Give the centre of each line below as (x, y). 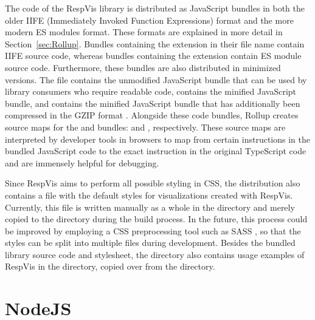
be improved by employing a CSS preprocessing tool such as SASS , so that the (153, 230)
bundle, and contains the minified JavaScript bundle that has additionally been (153, 103)
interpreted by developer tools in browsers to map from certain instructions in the (157, 139)
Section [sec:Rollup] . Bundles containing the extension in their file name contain (155, 43)
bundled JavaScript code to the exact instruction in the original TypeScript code (156, 151)
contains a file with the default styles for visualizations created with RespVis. (149, 195)
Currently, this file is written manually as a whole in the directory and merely (150, 207)
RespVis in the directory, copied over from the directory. (110, 266)
